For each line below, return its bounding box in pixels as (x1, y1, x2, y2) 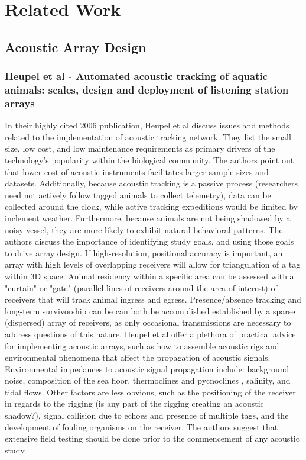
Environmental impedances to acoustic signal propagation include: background (5, 362, 289, 375)
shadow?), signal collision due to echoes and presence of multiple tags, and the (5, 409, 289, 422)
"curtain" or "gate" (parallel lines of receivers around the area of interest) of (5, 281, 278, 294)
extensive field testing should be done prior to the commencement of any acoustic (5, 432, 300, 445)
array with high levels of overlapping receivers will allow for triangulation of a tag (5, 258, 301, 271)
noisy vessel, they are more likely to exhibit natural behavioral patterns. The (5, 223, 283, 236)
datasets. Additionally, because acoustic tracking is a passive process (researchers (5, 177, 298, 189)
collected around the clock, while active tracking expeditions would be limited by (5, 200, 298, 213)
